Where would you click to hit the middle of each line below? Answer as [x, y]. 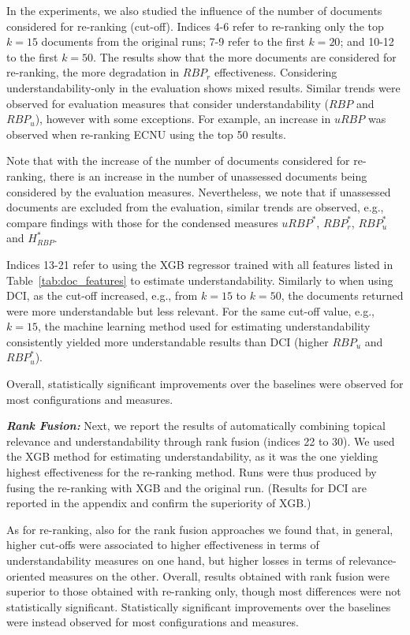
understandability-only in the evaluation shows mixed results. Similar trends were [203, 87]
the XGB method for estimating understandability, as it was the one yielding [192, 456]
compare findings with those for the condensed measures [142, 222]
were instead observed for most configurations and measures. [153, 622]
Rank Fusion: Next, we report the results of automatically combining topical [196, 426]
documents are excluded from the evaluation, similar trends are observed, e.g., [195, 207]
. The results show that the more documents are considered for [245, 56]
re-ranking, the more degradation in [93, 72]
